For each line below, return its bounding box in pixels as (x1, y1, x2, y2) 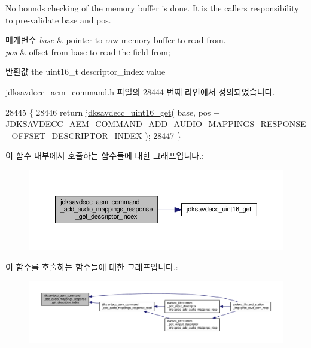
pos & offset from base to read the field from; (5, 45, 170, 58)
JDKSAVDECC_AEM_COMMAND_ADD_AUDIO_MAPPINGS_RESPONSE (5, 117, 306, 130)
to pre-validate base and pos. (5, 13, 111, 26)
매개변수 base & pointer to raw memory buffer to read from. (5, 34, 226, 46)
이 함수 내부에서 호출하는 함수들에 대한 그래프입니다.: (5, 149, 204, 162)
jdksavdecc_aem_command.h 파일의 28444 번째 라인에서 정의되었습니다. (5, 85, 275, 98)
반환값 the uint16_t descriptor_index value (5, 65, 166, 78)
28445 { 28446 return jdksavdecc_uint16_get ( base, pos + (5, 105, 220, 118)
